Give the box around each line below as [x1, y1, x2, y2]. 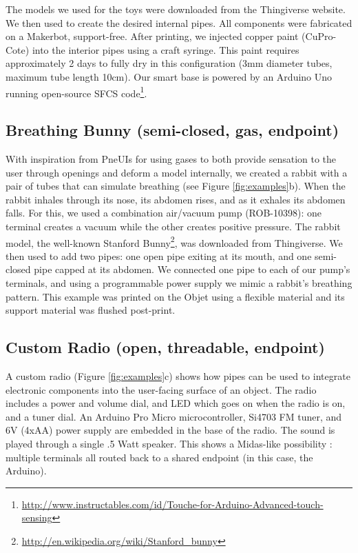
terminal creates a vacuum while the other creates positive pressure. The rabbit [6, 219, 341, 233]
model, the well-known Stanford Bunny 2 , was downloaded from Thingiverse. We [6, 233, 343, 250]
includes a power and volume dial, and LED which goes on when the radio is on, [6, 396, 346, 410]
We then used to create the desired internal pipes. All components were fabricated [6, 15, 352, 30]
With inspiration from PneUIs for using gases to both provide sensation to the [6, 152, 337, 166]
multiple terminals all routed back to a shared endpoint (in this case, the [6, 450, 313, 464]
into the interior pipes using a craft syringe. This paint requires [32, 42, 299, 57]
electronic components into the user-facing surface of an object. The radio [6, 382, 317, 396]
